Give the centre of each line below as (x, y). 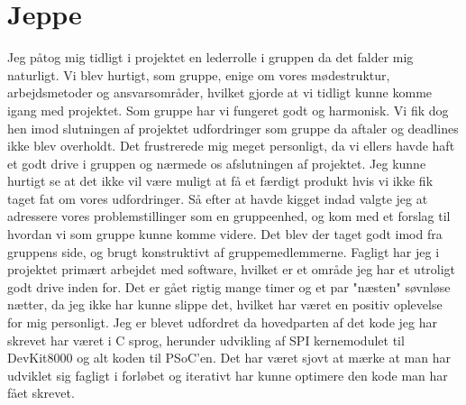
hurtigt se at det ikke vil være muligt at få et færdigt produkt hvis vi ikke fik (220, 181)
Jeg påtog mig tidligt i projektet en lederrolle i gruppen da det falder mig (210, 57)
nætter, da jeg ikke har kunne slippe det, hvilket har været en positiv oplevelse (225, 304)
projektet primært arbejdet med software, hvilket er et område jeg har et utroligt (232, 269)
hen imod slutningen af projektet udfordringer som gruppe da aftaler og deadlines (233, 128)
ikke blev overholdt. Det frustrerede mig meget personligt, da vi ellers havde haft (231, 146)
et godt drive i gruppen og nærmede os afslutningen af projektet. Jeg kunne (217, 163)
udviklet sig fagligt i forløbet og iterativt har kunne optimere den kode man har (228, 375)
